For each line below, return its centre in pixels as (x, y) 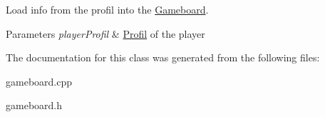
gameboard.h (34, 105)
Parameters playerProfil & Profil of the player (105, 33)
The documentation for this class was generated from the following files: (163, 57)
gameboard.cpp (39, 81)
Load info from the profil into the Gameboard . (107, 9)
